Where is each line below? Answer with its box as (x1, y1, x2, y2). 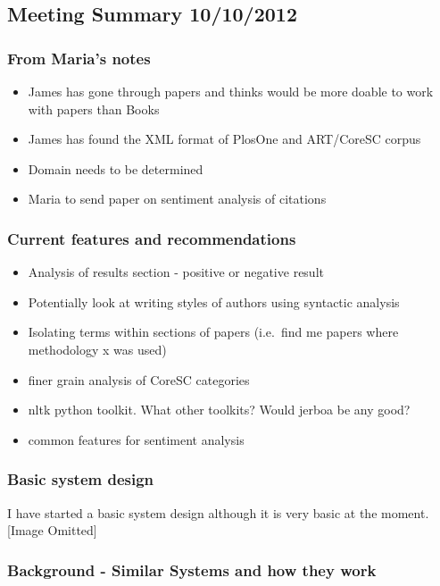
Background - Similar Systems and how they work (7, 558, 377, 581)
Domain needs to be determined (28, 159, 203, 178)
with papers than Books (28, 99, 160, 118)
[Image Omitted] (7, 521, 97, 540)
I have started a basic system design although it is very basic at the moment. (7, 503, 429, 522)
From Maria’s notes (7, 46, 151, 69)
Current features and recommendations (7, 227, 296, 249)
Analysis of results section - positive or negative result (28, 263, 324, 281)
